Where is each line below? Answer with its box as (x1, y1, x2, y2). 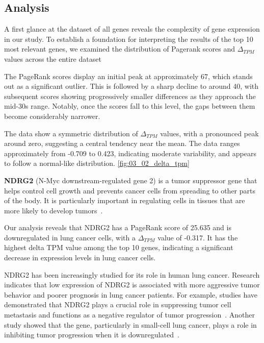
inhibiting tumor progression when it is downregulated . (4, 329, 179, 340)
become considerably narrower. (4, 110, 100, 121)
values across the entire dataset (4, 53, 101, 64)
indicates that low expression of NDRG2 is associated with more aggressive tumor (4, 279, 260, 290)
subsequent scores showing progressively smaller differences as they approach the (4, 90, 256, 101)
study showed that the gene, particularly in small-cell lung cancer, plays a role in (4, 319, 257, 330)
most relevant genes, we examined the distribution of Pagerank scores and (4, 43, 235, 54)
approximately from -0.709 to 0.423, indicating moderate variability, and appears (4, 148, 256, 158)
